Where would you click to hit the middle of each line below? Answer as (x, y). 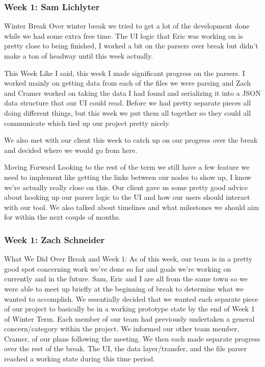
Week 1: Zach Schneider (55, 239)
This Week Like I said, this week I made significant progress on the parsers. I (125, 73)
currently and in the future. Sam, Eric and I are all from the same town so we (126, 279)
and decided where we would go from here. (71, 150)
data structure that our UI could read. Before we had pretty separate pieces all (128, 103)
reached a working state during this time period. (80, 359)
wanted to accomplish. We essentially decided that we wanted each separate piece (131, 298)
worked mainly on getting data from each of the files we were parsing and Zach (128, 83)
